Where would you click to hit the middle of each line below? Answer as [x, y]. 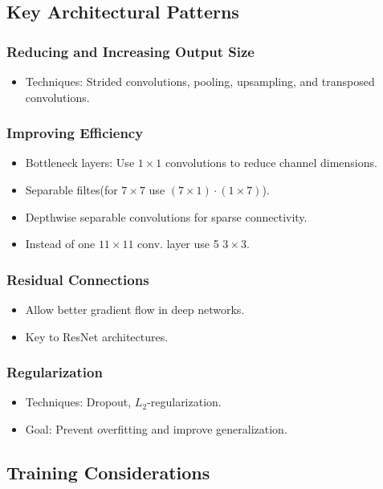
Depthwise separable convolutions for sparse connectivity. [166, 216]
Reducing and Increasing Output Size [130, 51]
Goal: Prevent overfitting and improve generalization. [156, 429]
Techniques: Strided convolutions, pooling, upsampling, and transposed [200, 81]
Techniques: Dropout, [78, 402]
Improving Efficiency [75, 133]
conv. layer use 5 [178, 244]
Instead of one [60, 244]
